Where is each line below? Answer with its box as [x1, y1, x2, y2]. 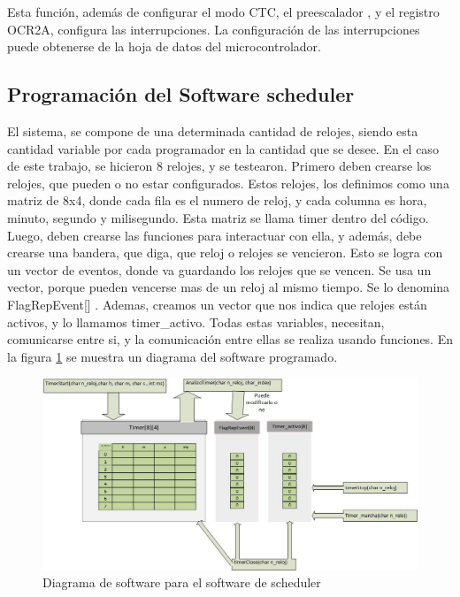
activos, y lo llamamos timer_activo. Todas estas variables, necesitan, [7, 312, 385, 331]
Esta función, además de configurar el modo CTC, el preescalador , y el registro [7, 3, 440, 20]
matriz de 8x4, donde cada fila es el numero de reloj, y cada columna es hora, [7, 191, 427, 210]
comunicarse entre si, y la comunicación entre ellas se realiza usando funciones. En [7, 330, 453, 348]
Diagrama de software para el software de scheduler [42, 573, 321, 592]
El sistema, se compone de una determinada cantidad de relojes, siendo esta [7, 121, 418, 140]
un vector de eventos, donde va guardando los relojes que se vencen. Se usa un [7, 260, 432, 279]
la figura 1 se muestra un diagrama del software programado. [7, 347, 338, 365]
